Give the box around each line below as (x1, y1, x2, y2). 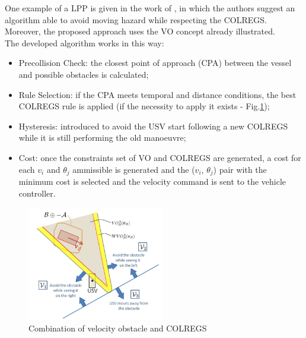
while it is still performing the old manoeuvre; (18, 131, 186, 144)
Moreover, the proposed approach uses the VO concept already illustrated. (5, 25, 275, 37)
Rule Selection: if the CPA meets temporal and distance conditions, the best (18, 88, 297, 100)
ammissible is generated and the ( (72, 163, 195, 175)
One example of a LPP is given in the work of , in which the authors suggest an (5, 2, 295, 14)
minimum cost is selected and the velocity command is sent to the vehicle (18, 175, 286, 187)
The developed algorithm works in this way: (5, 36, 164, 49)
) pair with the (213, 163, 267, 175)
